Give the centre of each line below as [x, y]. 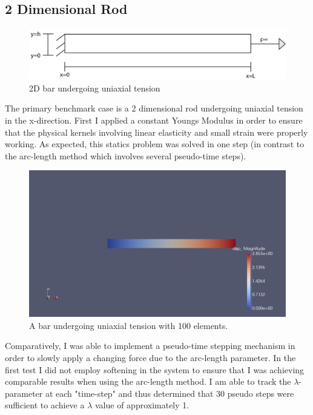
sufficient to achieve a [45, 405]
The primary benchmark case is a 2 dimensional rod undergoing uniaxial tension [154, 108]
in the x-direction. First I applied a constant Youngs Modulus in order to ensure [154, 120]
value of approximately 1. [142, 405]
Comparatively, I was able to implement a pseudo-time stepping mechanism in [150, 346]
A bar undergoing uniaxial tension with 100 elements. [129, 325]
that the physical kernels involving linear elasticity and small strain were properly [156, 132]
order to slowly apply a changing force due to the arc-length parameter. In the [150, 357]
